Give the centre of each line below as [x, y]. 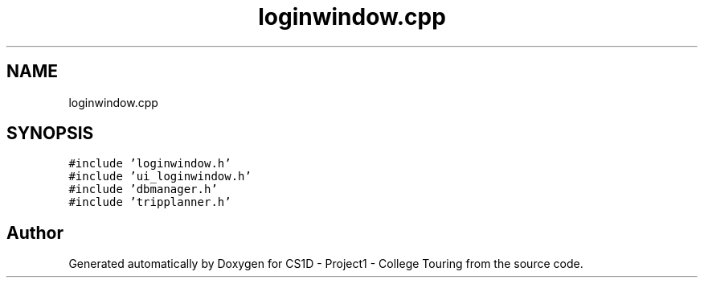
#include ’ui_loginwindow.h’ [160, 177]
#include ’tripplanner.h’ [150, 202]
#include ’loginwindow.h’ [150, 164]
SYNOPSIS [50, 134]
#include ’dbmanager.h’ [143, 189]
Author [35, 233]
